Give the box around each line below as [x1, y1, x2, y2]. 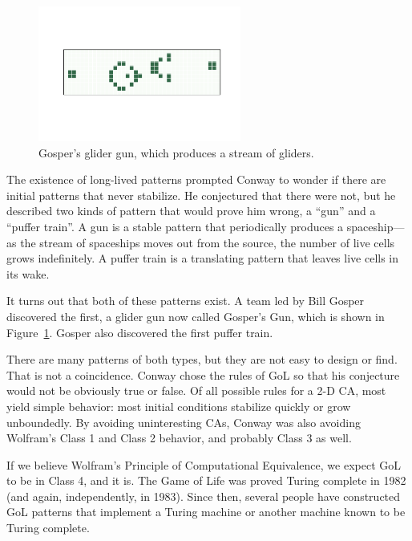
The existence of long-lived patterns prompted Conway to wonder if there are [6, 171, 386, 188]
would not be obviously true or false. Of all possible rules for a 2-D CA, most [6, 382, 386, 399]
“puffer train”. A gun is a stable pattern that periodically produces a [6, 218, 344, 234]
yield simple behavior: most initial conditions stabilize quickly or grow [6, 397, 351, 414]
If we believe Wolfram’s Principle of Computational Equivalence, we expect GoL [6, 456, 401, 473]
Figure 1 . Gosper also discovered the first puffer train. [6, 323, 273, 340]
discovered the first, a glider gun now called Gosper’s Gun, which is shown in [6, 307, 385, 324]
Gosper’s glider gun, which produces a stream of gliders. [38, 144, 314, 161]
